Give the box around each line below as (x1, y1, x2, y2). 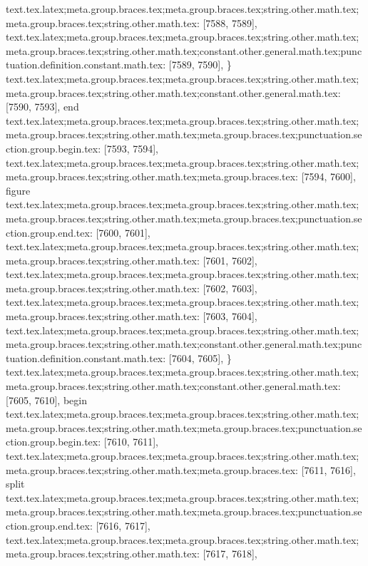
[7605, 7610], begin (6, 392, 87, 407)
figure (6, 182, 31, 197)
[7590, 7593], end (6, 99, 79, 114)
